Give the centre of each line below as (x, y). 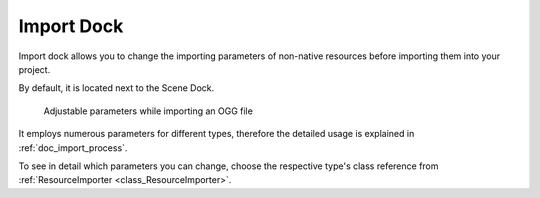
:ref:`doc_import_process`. (73, 147)
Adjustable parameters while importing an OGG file (148, 111)
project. (34, 69)
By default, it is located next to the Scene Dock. (116, 88)
